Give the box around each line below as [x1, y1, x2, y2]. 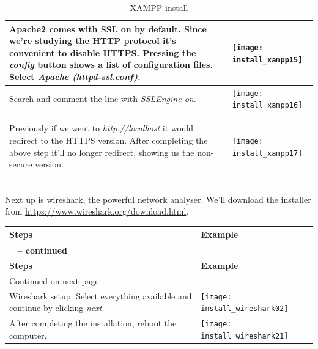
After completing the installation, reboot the [9, 317, 177, 329]
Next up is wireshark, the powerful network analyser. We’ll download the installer [5, 193, 311, 205]
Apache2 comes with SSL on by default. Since [9, 22, 207, 35]
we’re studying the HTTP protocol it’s [9, 34, 176, 47]
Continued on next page [9, 274, 99, 287]
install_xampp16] [232, 101, 303, 110]
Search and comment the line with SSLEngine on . [9, 92, 196, 105]
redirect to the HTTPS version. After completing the [9, 133, 208, 146]
